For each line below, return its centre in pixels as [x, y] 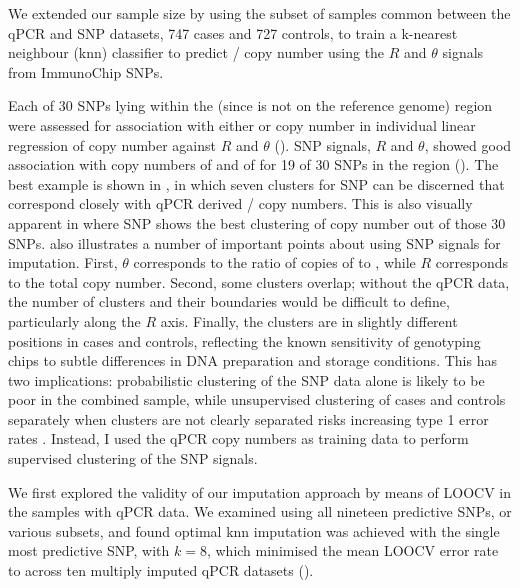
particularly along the [74, 320]
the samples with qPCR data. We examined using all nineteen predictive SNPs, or [260, 511]
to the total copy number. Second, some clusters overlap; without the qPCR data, [259, 281]
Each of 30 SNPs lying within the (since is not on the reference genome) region [250, 105]
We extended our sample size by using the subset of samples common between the [259, 13]
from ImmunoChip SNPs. [86, 71]
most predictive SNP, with [89, 550]
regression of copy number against [112, 144]
